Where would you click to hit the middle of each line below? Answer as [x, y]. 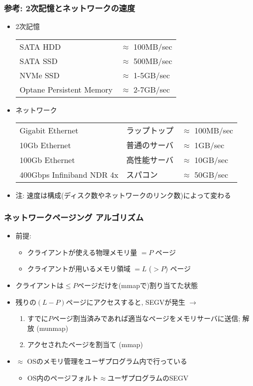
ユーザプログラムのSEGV [148, 377]
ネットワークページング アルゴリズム [74, 217]
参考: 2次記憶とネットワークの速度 [70, 8]
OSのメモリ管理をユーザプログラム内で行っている [107, 361]
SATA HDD [40, 46]
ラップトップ [150, 130]
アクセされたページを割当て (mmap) [85, 344]
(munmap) [52, 328]
